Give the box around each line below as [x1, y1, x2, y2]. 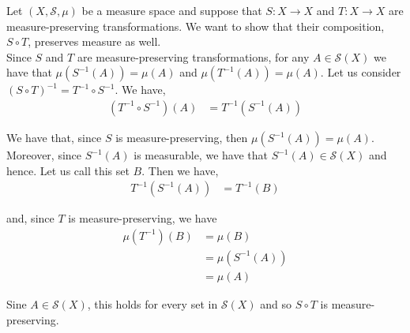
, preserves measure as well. [28, 33, 161, 50]
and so [260, 295, 292, 312]
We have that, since [6, 129, 102, 145]
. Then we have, [141, 162, 219, 178]
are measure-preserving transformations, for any [77, 48, 310, 65]
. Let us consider [320, 64, 401, 80]
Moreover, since [6, 147, 82, 163]
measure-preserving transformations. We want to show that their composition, [6, 17, 385, 34]
